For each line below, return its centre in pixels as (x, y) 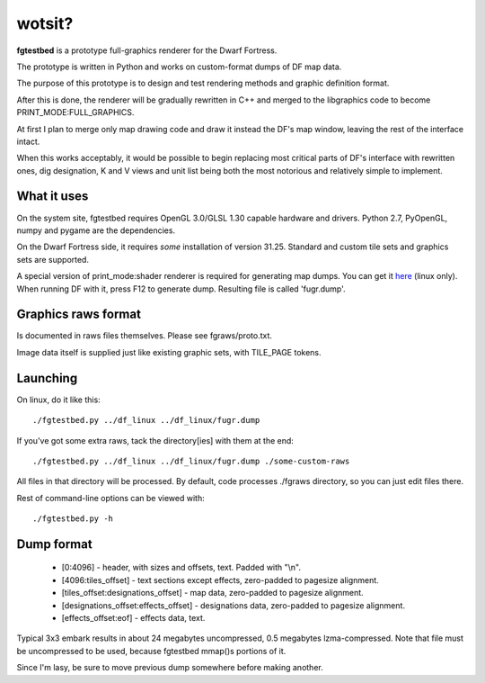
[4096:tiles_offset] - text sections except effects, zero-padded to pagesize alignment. (220, 580)
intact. (28, 141)
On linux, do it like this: (58, 400)
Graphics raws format (79, 315)
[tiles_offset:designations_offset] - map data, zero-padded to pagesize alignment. (212, 593)
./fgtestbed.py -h (73, 519)
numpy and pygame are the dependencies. (96, 230)
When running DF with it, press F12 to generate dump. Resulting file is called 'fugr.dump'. (181, 289)
